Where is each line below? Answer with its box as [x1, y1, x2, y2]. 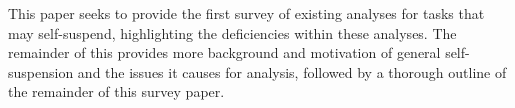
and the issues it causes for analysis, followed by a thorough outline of [77, 61, 507, 82]
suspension [8, 61, 74, 82]
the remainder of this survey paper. [8, 81, 225, 102]
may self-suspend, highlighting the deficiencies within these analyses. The [8, 22, 457, 43]
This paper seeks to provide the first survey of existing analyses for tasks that [8, 3, 485, 23]
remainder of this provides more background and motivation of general [8, 42, 441, 63]
